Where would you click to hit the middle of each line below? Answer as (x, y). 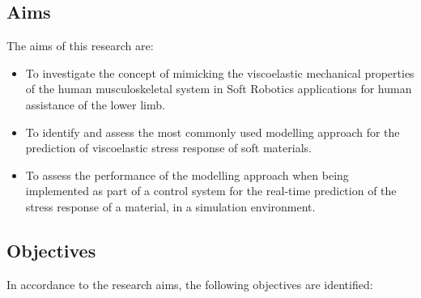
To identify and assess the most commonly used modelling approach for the (213, 132)
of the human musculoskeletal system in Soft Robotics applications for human (219, 89)
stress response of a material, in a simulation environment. (170, 206)
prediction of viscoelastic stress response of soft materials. (168, 148)
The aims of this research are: (80, 46)
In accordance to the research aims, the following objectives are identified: (190, 284)
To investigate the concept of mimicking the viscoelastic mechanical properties (220, 72)
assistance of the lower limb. (95, 104)
